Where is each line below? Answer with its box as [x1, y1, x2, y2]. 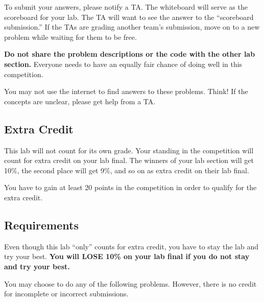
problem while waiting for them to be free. [4, 31, 137, 42]
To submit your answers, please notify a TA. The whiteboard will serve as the [4, 2, 248, 12]
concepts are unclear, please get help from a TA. [4, 96, 156, 106]
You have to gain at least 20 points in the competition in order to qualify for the [4, 182, 257, 193]
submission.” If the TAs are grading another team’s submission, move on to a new [4, 21, 260, 32]
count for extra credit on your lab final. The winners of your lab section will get [4, 155, 254, 166]
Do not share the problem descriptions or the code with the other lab [4, 49, 255, 59]
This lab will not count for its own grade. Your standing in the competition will [4, 145, 254, 155]
